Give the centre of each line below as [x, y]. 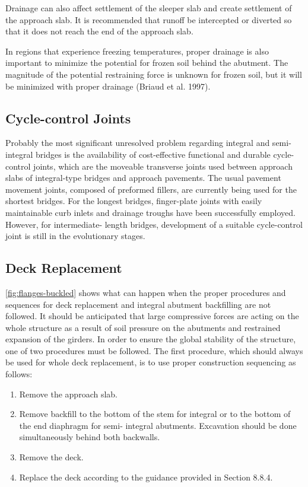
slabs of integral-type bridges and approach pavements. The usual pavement [143, 178]
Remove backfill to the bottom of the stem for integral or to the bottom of [155, 414]
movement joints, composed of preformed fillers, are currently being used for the [151, 189]
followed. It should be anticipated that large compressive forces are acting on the [152, 316]
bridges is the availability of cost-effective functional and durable [153, 154]
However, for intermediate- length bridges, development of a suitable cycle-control [154, 224]
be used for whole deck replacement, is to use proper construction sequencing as [151, 362]
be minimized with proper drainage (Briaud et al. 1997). [108, 86]
